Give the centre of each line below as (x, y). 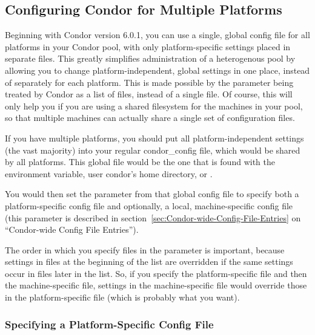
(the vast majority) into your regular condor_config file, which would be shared (153, 150)
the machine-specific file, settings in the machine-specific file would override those (156, 285)
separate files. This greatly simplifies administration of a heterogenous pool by (150, 58)
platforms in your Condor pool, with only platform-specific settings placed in (148, 46)
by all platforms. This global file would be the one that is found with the (140, 162)
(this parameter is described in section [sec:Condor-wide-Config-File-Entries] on (153, 217)
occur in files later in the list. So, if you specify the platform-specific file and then (156, 273)
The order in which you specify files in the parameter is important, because (145, 249)
